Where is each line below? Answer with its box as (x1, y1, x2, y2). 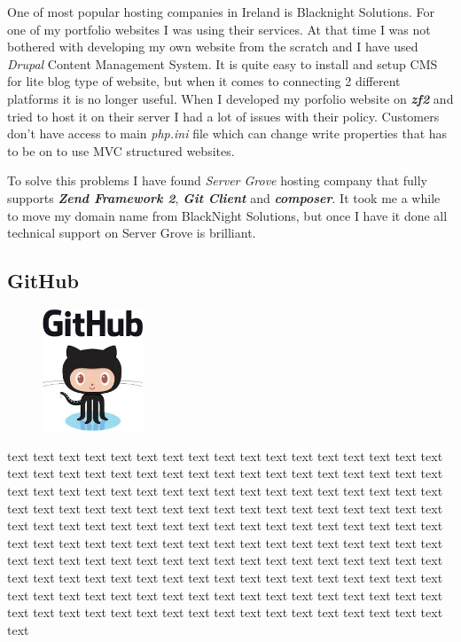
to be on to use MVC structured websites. (7, 141, 235, 160)
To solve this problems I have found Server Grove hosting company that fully (7, 171, 428, 190)
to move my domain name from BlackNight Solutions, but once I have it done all (7, 206, 448, 224)
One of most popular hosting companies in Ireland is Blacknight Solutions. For (7, 3, 434, 20)
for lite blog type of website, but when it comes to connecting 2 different (7, 72, 401, 90)
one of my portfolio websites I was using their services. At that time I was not (7, 20, 431, 38)
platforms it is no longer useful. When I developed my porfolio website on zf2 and (7, 89, 454, 107)
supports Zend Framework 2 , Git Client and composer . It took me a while (7, 188, 441, 207)
